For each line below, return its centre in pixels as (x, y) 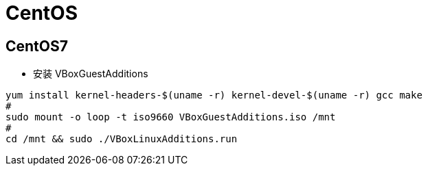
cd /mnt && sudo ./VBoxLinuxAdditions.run (122, 139)
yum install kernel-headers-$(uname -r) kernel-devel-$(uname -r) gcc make (214, 95)
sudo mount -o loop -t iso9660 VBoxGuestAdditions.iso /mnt (171, 117)
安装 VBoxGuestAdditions (91, 74)
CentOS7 (37, 46)
